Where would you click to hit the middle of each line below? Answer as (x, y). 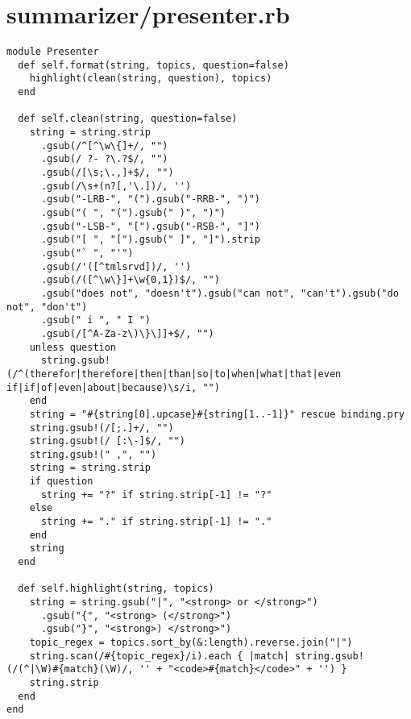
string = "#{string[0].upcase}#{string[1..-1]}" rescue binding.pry (217, 414)
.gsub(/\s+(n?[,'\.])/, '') (116, 186)
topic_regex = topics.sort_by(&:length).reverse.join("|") (191, 642)
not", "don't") (47, 307)
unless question (73, 347)
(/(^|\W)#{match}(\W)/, (70, 669)
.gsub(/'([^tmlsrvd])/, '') (116, 266)
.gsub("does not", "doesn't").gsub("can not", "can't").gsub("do (220, 293)
